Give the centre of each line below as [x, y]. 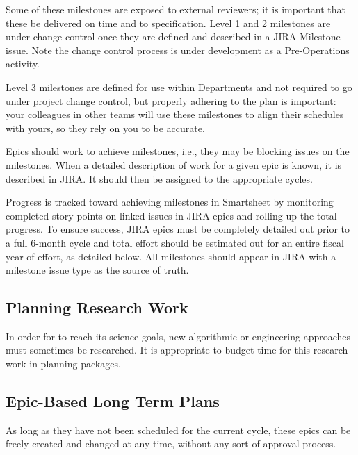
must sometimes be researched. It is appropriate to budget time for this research [177, 350]
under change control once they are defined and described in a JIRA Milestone [173, 36]
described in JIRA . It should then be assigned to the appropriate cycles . [159, 178]
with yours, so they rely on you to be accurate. [105, 127]
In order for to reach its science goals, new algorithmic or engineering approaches [178, 336]
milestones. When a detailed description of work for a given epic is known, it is [174, 164]
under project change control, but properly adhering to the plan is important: [171, 100]
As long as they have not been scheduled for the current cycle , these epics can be [178, 430]
